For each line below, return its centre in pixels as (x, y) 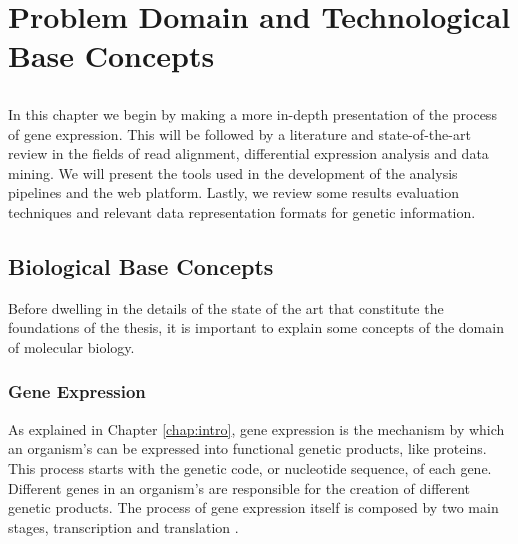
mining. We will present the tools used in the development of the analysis (233, 172)
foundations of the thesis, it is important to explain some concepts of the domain (256, 327)
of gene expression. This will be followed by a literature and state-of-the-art (239, 133)
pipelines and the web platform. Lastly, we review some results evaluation (234, 192)
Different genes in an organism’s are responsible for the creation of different (239, 487)
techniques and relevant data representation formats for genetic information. (242, 211)
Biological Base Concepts (141, 265)
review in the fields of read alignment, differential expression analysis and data (248, 153)
